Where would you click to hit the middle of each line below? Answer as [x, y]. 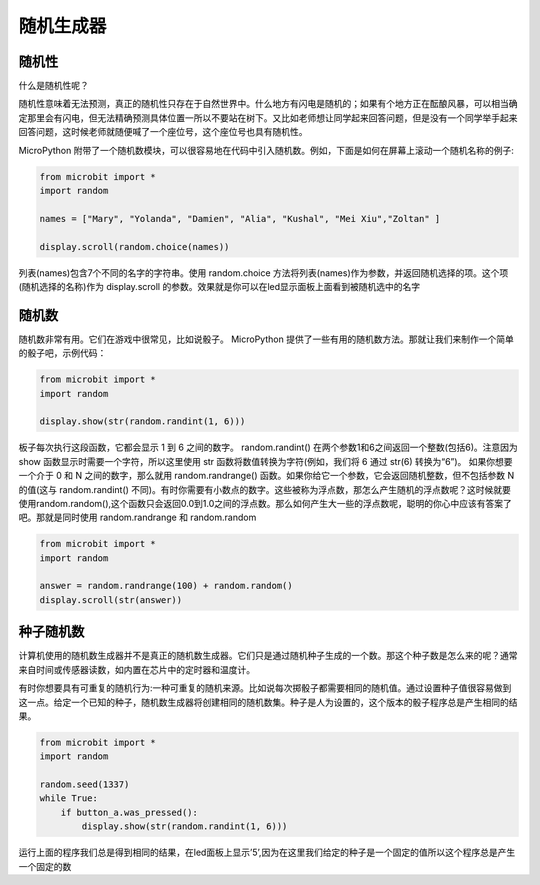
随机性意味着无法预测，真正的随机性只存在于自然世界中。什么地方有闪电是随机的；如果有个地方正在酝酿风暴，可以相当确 [268, 104]
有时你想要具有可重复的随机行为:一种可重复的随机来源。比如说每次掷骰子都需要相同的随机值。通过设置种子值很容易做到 [265, 688]
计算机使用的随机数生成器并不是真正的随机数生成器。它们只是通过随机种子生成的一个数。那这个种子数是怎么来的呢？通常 [268, 656]
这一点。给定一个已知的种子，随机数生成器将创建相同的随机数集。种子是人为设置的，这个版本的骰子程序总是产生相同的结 [268, 702]
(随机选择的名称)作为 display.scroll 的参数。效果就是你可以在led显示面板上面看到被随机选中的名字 [219, 286]
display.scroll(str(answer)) [111, 599]
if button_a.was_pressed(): [129, 812]
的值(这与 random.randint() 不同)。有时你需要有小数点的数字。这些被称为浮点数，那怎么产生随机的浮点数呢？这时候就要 [265, 489]
